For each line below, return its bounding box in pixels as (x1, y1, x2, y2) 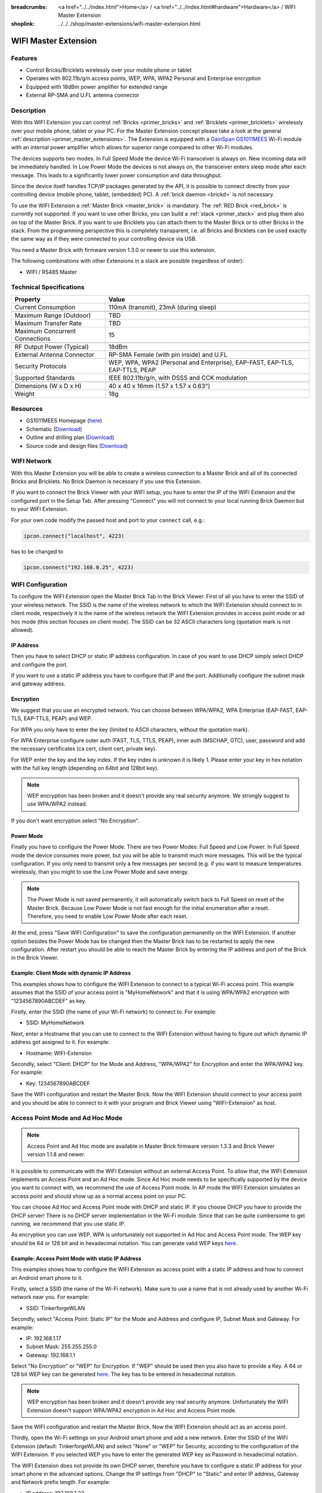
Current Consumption (14, 303, 76, 311)
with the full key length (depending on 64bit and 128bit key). (11, 764, 159, 772)
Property (14, 295, 41, 303)
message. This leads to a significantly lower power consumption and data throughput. (11, 171, 222, 179)
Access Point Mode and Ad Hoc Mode (11, 1114, 123, 1122)
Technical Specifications (11, 283, 85, 291)
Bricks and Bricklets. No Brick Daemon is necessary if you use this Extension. (11, 478, 202, 485)
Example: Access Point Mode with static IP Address (11, 1255, 142, 1262)
